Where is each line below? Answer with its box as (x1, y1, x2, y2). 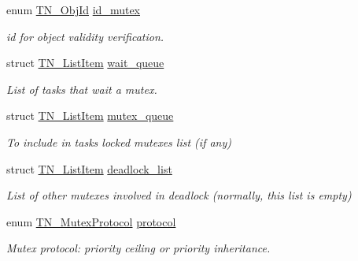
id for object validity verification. (6, 28, 164, 44)
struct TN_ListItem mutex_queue (6, 107, 174, 124)
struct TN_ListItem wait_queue (6, 54, 164, 71)
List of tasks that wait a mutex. (6, 80, 157, 97)
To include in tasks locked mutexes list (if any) (6, 133, 231, 150)
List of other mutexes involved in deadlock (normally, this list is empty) (6, 187, 352, 203)
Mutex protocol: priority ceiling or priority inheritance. (6, 240, 271, 256)
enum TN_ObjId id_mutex (6, 2, 140, 17)
